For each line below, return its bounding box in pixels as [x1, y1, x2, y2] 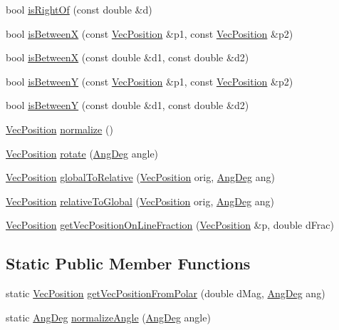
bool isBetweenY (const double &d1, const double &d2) [6, 98, 249, 113]
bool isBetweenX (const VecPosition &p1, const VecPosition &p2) [6, 26, 293, 41]
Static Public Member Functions [6, 252, 251, 274]
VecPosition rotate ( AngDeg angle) [6, 145, 159, 160]
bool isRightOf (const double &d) [6, 2, 152, 16]
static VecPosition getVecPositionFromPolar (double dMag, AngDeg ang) [6, 286, 325, 301]
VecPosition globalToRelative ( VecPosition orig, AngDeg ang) [6, 170, 275, 185]
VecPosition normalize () [6, 121, 113, 136]
